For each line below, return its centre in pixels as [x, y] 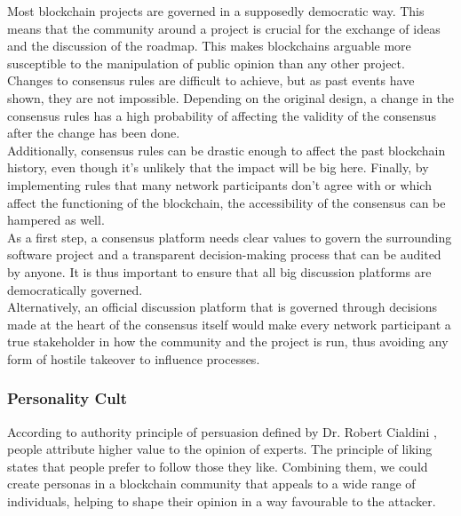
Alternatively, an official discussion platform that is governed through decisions [223, 307]
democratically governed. [75, 289]
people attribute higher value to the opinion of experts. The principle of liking [220, 449]
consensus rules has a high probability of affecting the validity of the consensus [222, 115]
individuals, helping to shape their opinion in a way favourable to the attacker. [222, 501]
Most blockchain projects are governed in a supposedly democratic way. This [216, 11]
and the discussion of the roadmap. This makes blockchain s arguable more [209, 46]
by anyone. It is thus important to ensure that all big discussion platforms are [219, 271]
